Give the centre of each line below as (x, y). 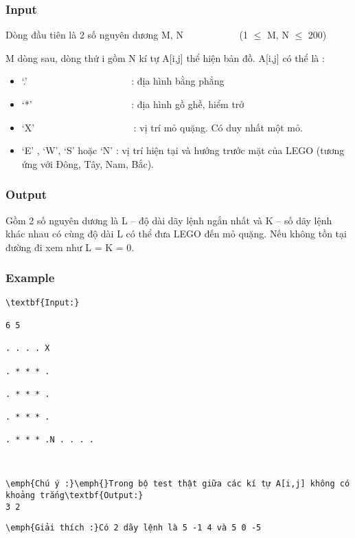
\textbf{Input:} (43, 302)
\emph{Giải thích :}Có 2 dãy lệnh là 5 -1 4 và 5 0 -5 (134, 528)
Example (30, 278)
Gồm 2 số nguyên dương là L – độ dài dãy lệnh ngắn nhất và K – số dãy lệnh (169, 220)
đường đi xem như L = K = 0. (70, 247)
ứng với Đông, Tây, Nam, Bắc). (88, 163)
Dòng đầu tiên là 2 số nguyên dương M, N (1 (127, 35)
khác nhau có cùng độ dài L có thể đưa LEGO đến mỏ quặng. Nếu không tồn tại (176, 234)
